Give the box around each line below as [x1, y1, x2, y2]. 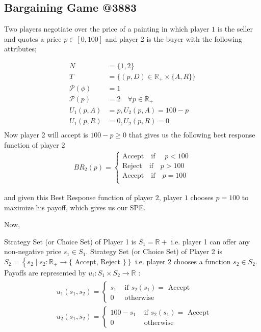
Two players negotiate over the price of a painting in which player [4, 23, 210, 34]
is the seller [217, 23, 253, 34]
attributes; [4, 43, 37, 54]
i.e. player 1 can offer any [171, 236, 250, 246]
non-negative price [4, 246, 62, 257]
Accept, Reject [74, 256, 120, 266]
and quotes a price [4, 33, 62, 44]
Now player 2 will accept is [4, 129, 88, 140]
